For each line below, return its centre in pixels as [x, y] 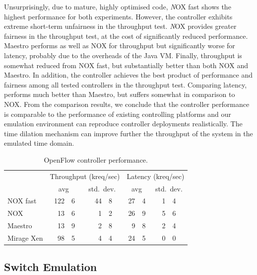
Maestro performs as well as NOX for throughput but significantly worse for [120, 46]
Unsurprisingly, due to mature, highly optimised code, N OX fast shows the [118, 6]
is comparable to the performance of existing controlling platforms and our [118, 114]
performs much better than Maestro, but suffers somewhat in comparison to [120, 94]
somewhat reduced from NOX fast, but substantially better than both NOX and [126, 65]
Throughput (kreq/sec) [85, 176]
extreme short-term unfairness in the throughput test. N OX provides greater [120, 26]
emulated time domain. [39, 143]
